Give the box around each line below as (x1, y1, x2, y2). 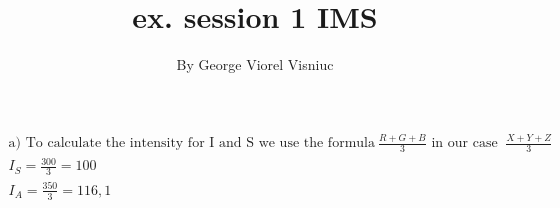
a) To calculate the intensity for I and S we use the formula (8, 136, 375, 151)
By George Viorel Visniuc (176, 54, 334, 75)
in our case (431, 136, 498, 151)
